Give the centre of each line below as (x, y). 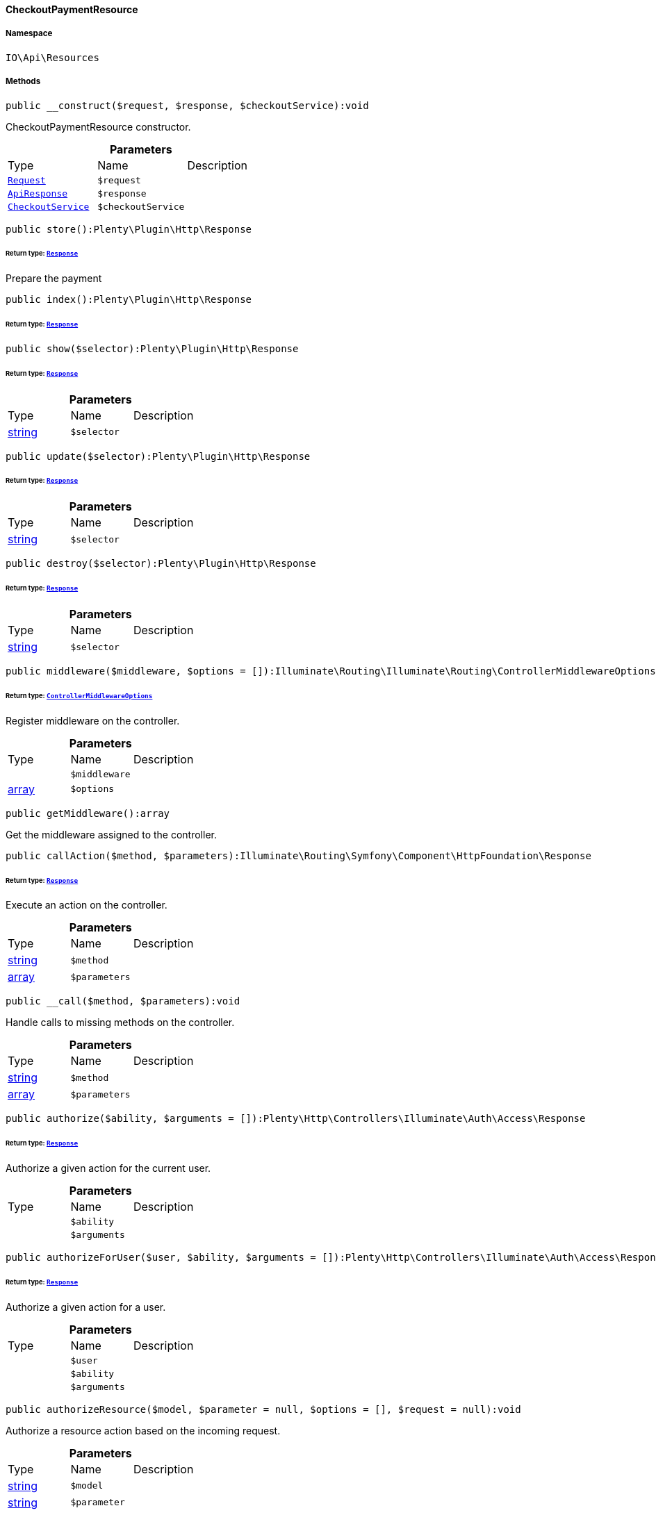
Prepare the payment (54, 279)
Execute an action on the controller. (87, 905)
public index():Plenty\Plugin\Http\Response (129, 300)
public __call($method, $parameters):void (123, 1001)
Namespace (29, 34)
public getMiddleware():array (88, 813)
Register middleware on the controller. (93, 720)
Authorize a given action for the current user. (108, 1168)
